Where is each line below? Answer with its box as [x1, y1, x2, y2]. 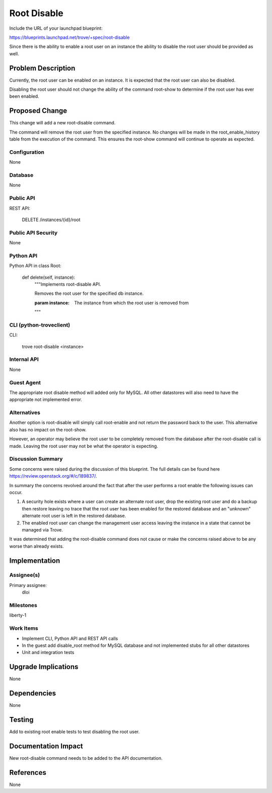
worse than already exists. [9, 543, 64, 549]
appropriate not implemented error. [9, 396, 83, 403]
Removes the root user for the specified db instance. [34, 290, 144, 297]
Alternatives [9, 409, 40, 416]
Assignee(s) [9, 572, 40, 579]
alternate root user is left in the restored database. [22, 513, 126, 519]
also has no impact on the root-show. [9, 426, 87, 433]
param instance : [34, 300, 70, 306]
